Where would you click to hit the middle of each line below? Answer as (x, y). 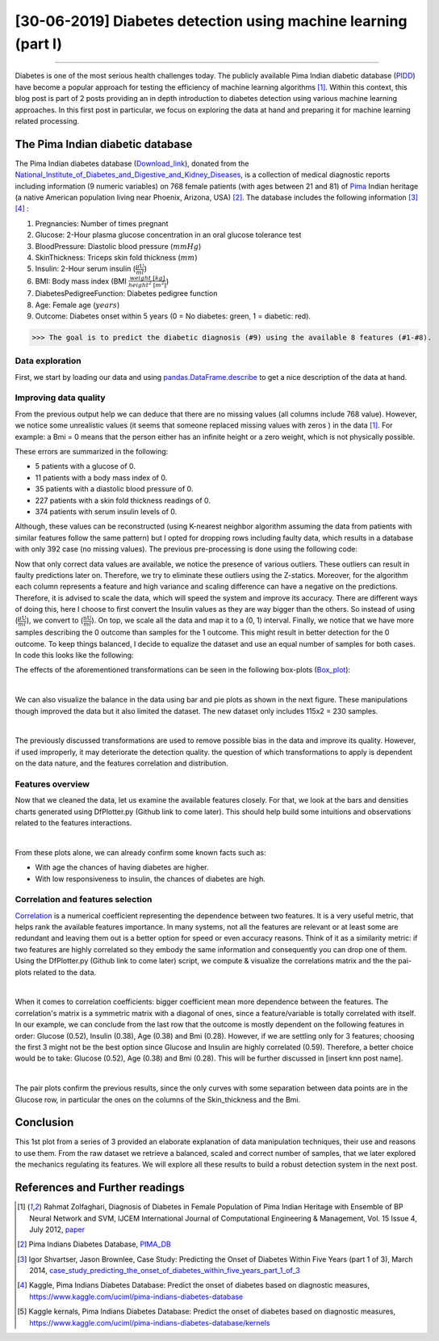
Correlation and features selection (84, 900)
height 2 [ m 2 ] (147, 284)
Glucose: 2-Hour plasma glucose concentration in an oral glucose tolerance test (168, 235)
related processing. (47, 120)
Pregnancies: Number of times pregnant (102, 223)
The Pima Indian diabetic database (104, 144)
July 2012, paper (57, 1229)
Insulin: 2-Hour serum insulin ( (86, 269)
